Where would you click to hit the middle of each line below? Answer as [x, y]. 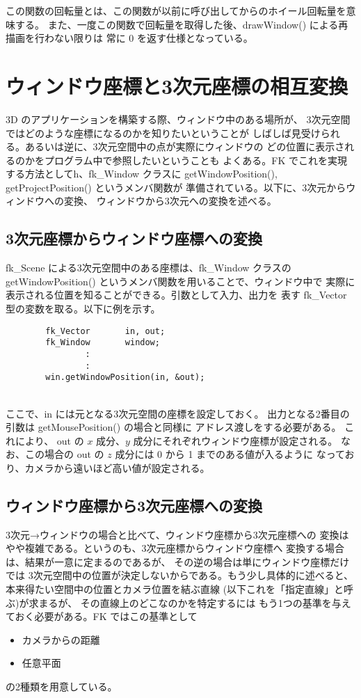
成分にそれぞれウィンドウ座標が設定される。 [235, 440]
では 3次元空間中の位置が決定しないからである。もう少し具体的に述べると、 [180, 575]
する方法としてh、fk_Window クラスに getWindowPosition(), [142, 174]
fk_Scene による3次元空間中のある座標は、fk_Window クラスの [149, 268]
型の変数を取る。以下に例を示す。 [83, 309]
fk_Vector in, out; [105, 331]
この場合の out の [64, 454]
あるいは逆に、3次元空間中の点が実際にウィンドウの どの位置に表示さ [185, 146]
